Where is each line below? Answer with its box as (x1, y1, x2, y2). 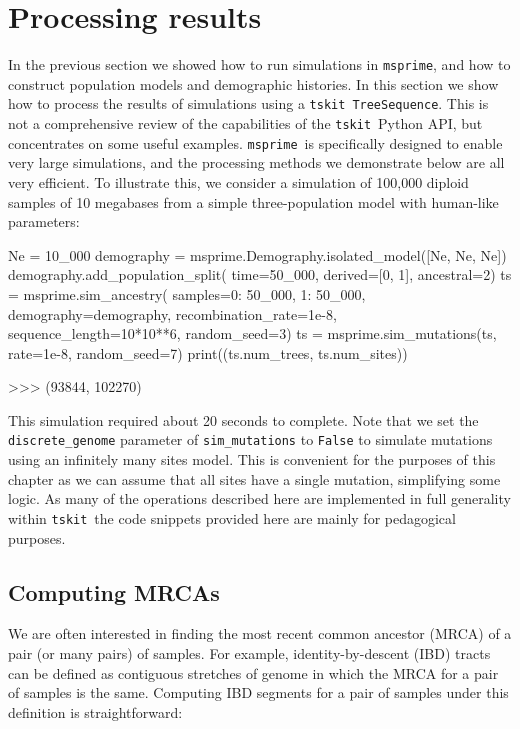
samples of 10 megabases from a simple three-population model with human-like (8, 191, 499, 212)
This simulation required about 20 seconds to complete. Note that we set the (8, 409, 479, 430)
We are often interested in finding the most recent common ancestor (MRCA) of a (8, 623, 512, 644)
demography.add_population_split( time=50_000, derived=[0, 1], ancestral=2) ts (8, 264, 512, 285)
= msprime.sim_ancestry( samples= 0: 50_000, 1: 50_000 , (8, 283, 366, 304)
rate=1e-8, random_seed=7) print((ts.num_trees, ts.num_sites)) (8, 342, 408, 363)
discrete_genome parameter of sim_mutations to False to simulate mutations (8, 429, 493, 450)
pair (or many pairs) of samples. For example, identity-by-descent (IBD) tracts (8, 642, 491, 663)
